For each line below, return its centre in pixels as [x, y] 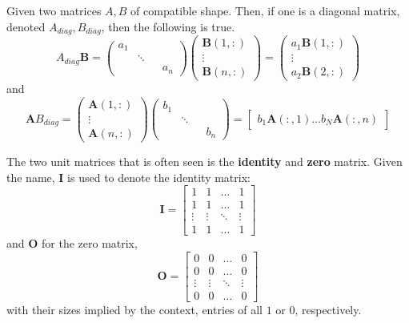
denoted [26, 26]
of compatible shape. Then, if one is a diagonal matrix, [265, 10]
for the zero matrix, [90, 243]
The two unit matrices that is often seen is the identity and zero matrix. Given [204, 161]
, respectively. [328, 309]
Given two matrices [54, 10]
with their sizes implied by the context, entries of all [134, 309]
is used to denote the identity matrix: [159, 177]
